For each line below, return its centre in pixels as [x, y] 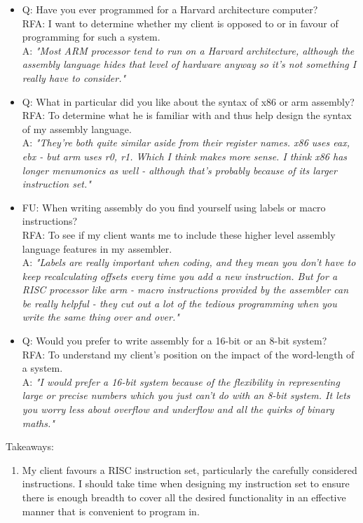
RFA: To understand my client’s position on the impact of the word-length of [188, 354]
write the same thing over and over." [101, 317]
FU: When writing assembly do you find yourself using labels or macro [174, 207]
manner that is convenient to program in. [111, 511]
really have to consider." [74, 77]
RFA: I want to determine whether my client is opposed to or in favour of [180, 23]
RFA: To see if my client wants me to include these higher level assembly [179, 234]
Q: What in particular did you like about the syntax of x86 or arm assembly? [188, 101]
